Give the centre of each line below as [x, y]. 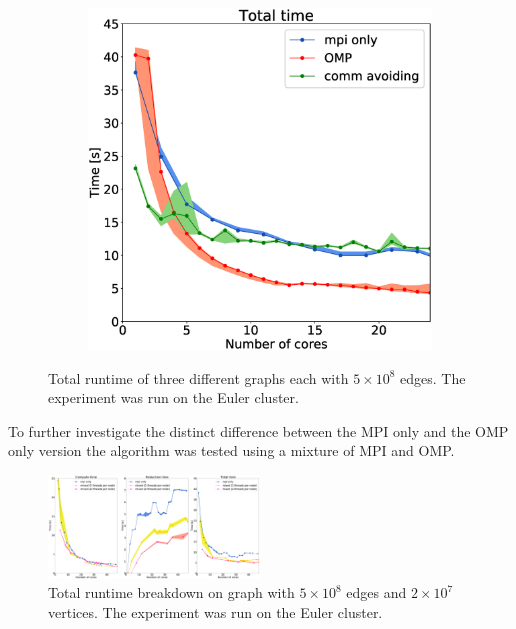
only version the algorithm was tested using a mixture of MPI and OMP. [231, 450]
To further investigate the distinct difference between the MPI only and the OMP [258, 430]
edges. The [433, 377]
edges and [376, 592]
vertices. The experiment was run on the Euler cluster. [215, 611]
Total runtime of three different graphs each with [198, 377]
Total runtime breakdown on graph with [171, 592]
